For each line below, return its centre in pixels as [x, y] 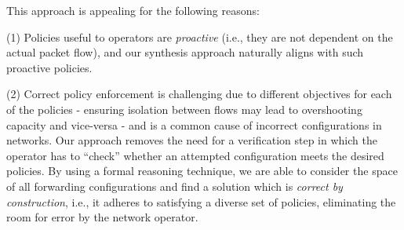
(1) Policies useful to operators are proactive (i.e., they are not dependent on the [200, 37]
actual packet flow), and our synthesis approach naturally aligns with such [185, 52]
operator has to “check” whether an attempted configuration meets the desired [195, 155]
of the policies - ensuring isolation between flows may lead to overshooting [184, 109]
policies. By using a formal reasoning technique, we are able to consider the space [202, 171]
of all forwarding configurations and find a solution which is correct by [175, 186]
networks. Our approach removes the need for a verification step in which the [192, 140]
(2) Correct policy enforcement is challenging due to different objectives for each [199, 94]
